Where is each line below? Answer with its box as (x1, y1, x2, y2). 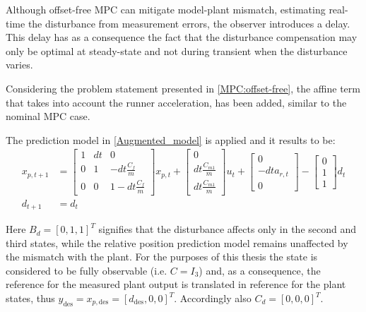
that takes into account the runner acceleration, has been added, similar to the (6, 95, 347, 109)
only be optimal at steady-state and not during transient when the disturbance (6, 43, 348, 58)
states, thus (6, 291, 55, 306)
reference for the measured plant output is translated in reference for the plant (6, 277, 346, 292)
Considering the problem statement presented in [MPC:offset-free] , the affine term (6, 80, 360, 95)
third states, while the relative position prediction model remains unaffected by (6, 235, 348, 250)
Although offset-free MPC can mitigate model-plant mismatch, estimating (6, 2, 326, 16)
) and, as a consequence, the (199, 263, 321, 277)
